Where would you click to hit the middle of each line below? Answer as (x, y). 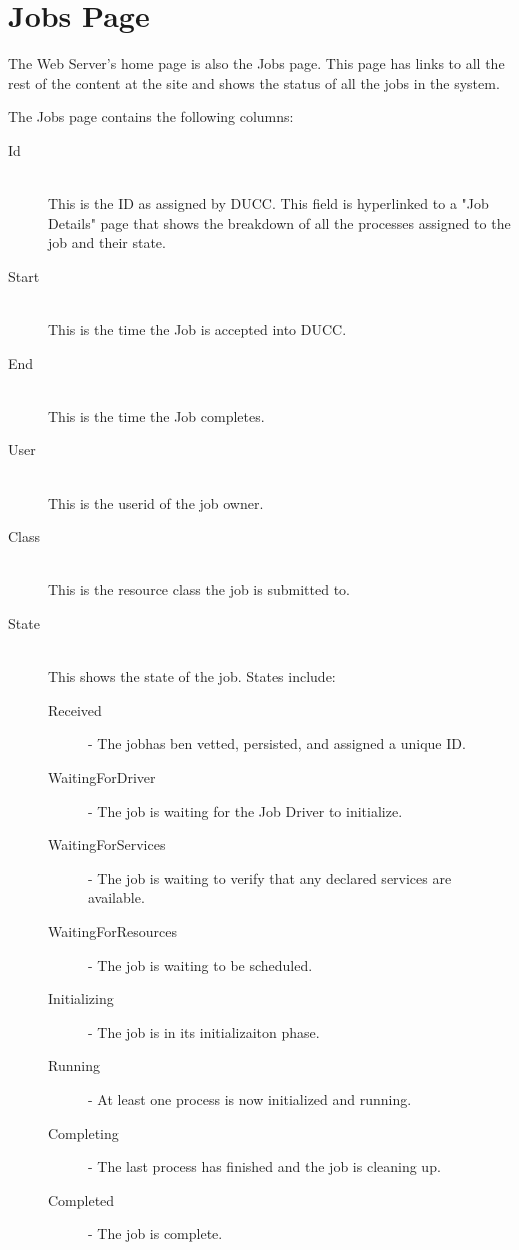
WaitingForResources (112, 930)
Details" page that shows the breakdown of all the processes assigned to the (279, 222)
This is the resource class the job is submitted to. (199, 589)
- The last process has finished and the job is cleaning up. (264, 1166)
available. (116, 897)
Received (75, 709)
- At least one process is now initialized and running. (250, 1098)
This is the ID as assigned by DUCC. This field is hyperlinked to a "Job (268, 203)
